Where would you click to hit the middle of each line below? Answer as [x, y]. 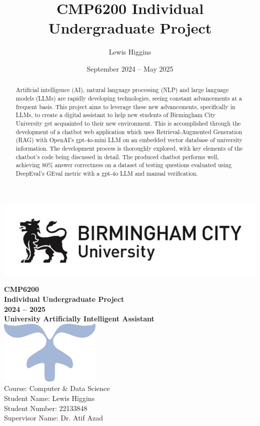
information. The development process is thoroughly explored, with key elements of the [129, 148]
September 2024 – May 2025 [130, 68]
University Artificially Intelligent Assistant [79, 319]
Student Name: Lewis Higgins [49, 398]
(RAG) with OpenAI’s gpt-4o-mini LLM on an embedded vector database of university [129, 140]
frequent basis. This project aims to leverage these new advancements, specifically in [125, 106]
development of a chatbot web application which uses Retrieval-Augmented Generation [129, 131]
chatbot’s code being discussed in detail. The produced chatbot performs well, [117, 156]
